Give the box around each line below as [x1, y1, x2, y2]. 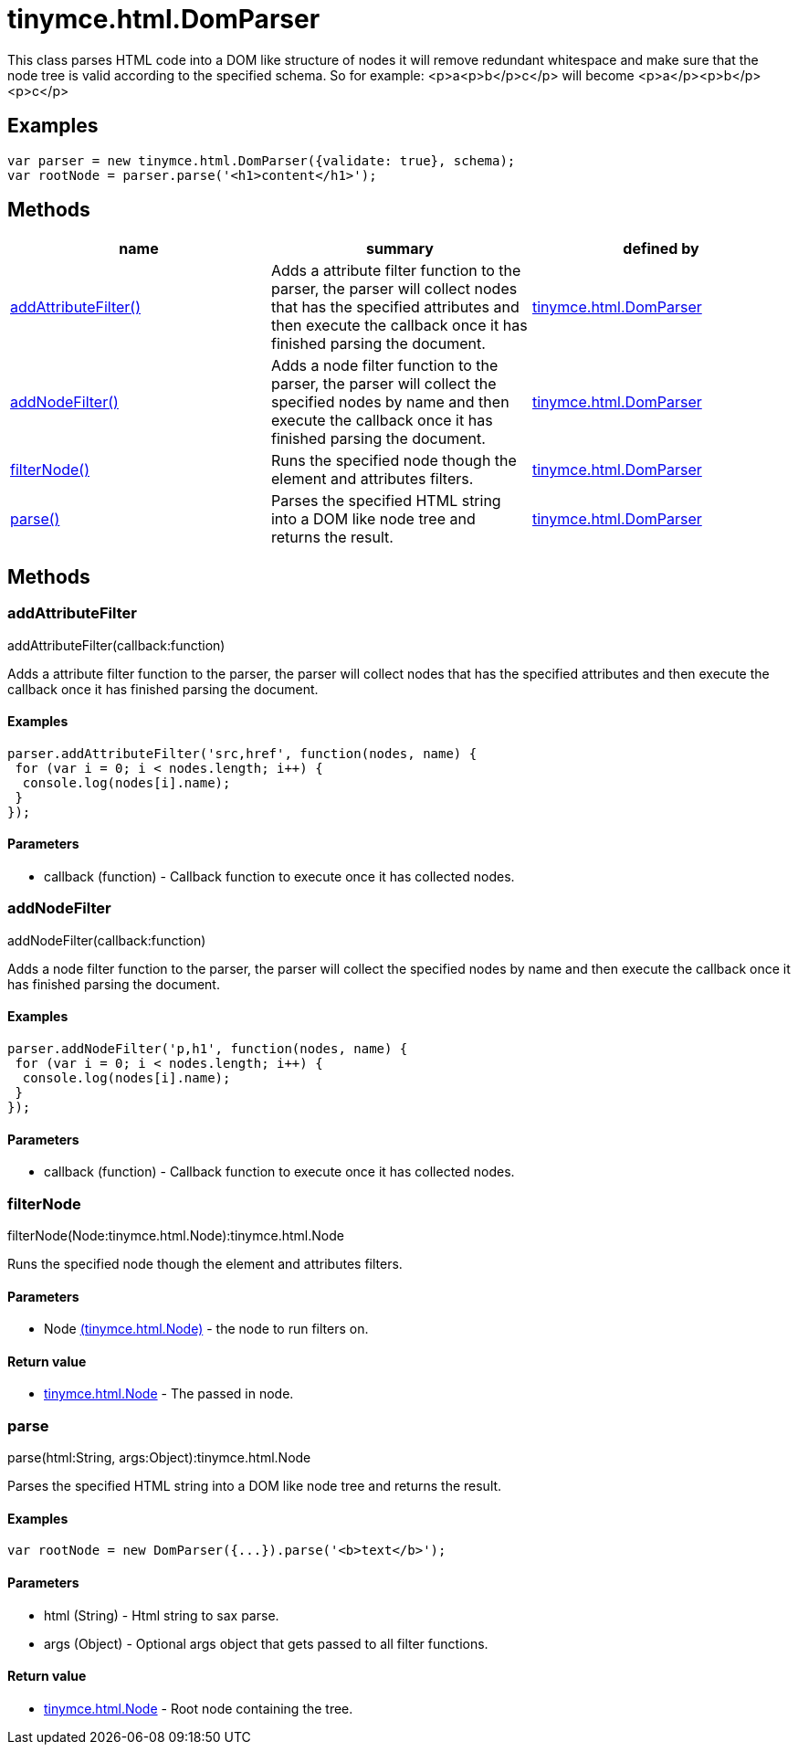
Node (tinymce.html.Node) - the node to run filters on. [44, 1321, 369, 1337]
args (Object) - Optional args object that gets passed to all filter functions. [44, 1635, 488, 1652]
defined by [623, 239, 699, 259]
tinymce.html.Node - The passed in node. [44, 1386, 294, 1402]
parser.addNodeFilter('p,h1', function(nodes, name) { [7, 1041, 408, 1057]
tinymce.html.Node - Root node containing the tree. [44, 1700, 353, 1716]
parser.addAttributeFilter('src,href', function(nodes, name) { [7, 745, 478, 761]
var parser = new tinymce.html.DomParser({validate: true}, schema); [7, 153, 516, 168]
